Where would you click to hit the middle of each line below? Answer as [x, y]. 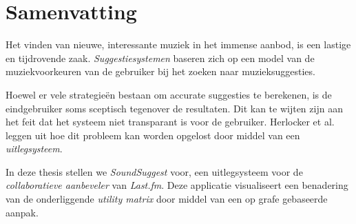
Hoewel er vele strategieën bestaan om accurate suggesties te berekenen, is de [169, 94]
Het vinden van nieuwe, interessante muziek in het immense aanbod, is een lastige [178, 44]
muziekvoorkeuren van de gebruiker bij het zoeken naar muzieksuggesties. [160, 71]
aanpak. [22, 212]
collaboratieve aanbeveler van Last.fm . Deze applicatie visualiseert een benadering [177, 185]
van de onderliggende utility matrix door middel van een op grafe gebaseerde [167, 199]
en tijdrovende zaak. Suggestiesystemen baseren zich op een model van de [160, 58]
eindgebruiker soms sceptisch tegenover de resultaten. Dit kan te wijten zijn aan [174, 108]
